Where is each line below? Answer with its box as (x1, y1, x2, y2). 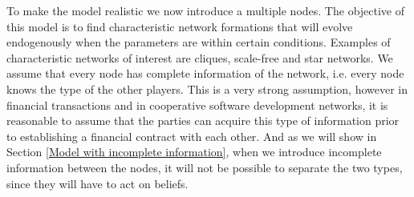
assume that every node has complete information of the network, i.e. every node (6, 65, 404, 82)
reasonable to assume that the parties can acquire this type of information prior (6, 112, 400, 129)
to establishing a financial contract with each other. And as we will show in (6, 127, 377, 144)
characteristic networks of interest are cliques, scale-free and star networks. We (6, 49, 393, 66)
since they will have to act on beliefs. (6, 175, 189, 191)
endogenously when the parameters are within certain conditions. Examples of (6, 34, 391, 50)
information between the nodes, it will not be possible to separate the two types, (6, 159, 403, 175)
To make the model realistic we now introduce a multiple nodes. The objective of (6, 2, 405, 18)
